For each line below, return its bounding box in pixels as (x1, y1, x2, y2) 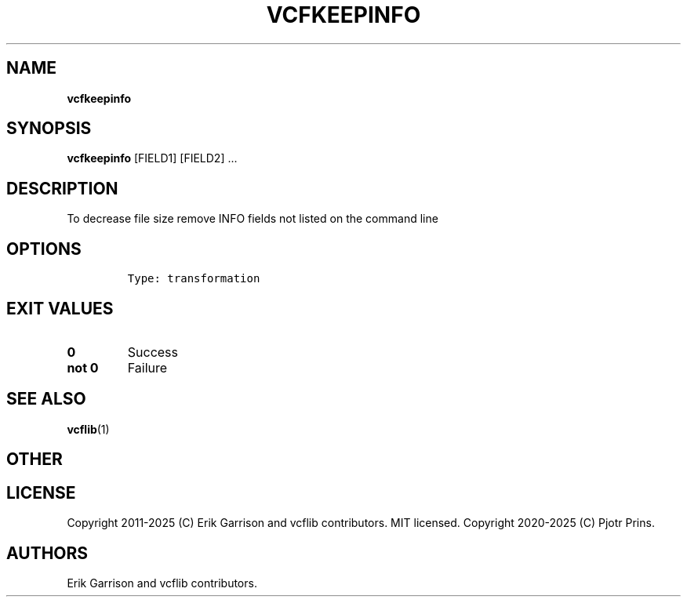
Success (127, 343, 179, 360)
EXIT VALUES (6, 298, 114, 318)
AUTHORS (6, 543, 89, 563)
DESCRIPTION (6, 178, 118, 198)
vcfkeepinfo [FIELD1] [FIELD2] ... (67, 151, 238, 165)
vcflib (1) (67, 422, 110, 436)
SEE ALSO (6, 389, 86, 409)
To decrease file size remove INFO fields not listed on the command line (67, 212, 438, 226)
